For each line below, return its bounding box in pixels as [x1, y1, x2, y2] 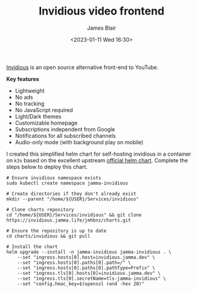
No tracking [15, 100, 45, 107]
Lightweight [15, 87, 45, 94]
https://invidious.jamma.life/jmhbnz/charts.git [6, 217, 131, 223]
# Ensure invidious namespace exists [6, 174, 102, 181]
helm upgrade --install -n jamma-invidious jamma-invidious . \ [6, 249, 172, 255]
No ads [15, 93, 33, 100]
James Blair [86, 24, 117, 31]
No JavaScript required [15, 106, 74, 113]
